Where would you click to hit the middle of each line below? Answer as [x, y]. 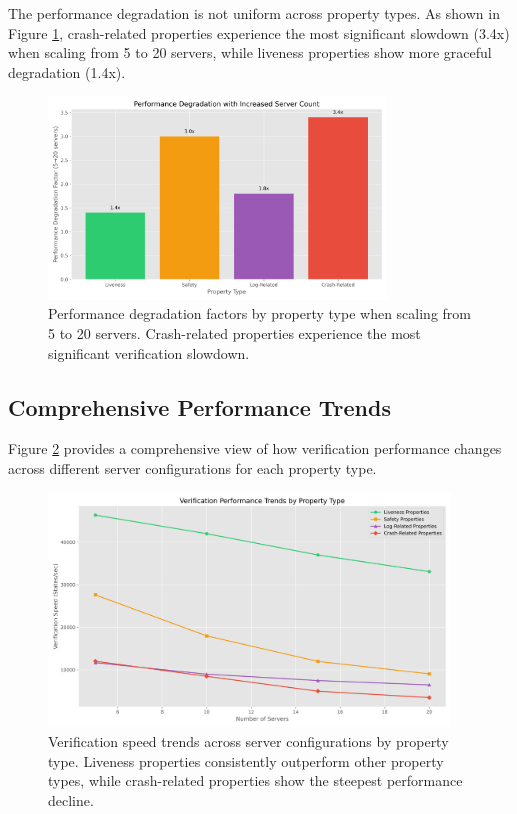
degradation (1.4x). [67, 71]
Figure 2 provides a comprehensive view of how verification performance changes [255, 448]
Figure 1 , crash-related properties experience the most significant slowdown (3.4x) [259, 32]
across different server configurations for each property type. [192, 467]
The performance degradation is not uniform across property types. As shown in [254, 13]
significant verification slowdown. [149, 352]
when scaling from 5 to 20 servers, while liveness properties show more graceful [250, 52]
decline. [71, 799]
